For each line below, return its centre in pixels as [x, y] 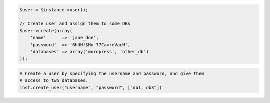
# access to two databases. [54, 81]
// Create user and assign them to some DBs [75, 24]
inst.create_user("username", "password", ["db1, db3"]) [91, 88]
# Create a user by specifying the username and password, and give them [112, 73]
